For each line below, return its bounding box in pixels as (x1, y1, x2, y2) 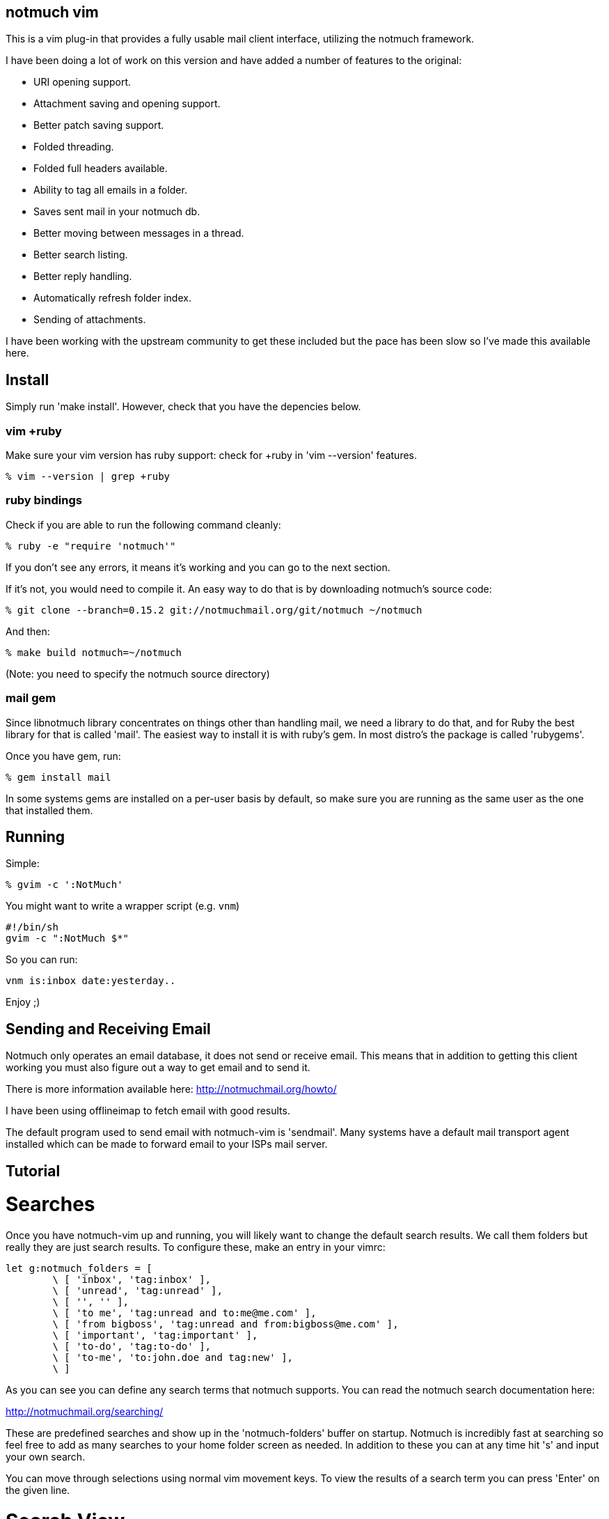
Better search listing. (33, 249, 128, 261)
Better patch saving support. (33, 119, 164, 132)
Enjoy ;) (6, 996, 40, 1008)
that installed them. (6, 804, 93, 816)
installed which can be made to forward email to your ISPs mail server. (6, 1138, 328, 1151)
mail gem (6, 691, 56, 706)
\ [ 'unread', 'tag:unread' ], (52, 1285, 223, 1297)
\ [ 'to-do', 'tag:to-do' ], (52, 1341, 212, 1353)
